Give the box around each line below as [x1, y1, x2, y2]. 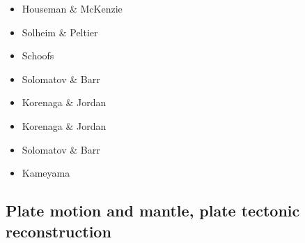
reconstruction [6, 220, 111, 242]
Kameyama [22, 165, 70, 180]
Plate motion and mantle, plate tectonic [6, 200, 300, 221]
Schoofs [22, 48, 54, 63]
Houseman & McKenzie [22, 1, 123, 15]
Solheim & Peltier [22, 24, 98, 39]
